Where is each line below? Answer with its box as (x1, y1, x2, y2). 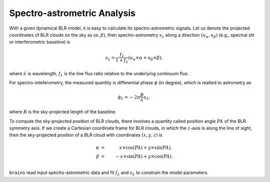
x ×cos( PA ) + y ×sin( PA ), (119, 144, 172, 150)
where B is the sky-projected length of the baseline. (9, 109, 117, 115)
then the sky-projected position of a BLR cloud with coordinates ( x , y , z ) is (9, 132, 162, 138)
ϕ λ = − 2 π (117, 94, 140, 101)
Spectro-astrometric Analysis (9, 8, 136, 19)
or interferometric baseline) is (9, 39, 70, 45)
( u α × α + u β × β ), (127, 55, 163, 62)
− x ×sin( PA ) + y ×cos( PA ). (115, 153, 173, 159)
